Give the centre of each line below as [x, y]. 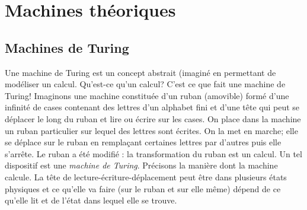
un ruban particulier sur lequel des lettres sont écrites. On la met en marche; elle [151, 130]
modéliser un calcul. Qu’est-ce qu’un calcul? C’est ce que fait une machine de [145, 84]
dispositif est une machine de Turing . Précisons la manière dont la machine [141, 165]
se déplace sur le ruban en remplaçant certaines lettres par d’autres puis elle [143, 142]
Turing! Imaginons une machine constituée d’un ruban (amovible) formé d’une [147, 95]
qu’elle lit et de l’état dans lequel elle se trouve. [91, 200]
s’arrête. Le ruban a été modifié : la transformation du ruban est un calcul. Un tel [153, 153]
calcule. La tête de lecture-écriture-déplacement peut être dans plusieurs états [146, 176]
